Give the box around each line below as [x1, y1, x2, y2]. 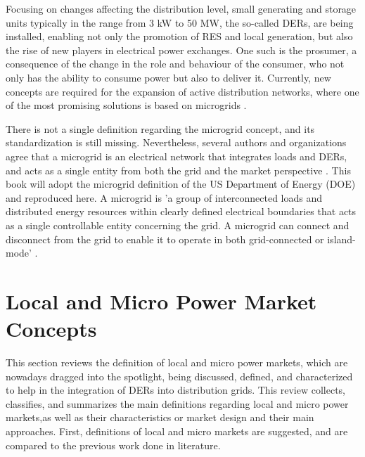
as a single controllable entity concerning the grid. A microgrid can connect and [6, 217, 350, 232]
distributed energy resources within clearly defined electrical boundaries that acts [6, 204, 357, 219]
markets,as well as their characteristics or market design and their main [6, 410, 314, 425]
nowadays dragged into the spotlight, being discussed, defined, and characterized [6, 368, 353, 383]
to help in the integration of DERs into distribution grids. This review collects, [6, 382, 345, 397]
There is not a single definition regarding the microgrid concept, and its [6, 121, 315, 136]
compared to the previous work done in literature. [6, 437, 221, 452]
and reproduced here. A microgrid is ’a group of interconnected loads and [6, 190, 323, 205]
